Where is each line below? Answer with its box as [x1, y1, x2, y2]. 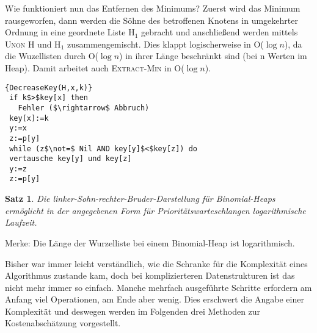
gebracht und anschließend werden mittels [141, 26, 298, 38]
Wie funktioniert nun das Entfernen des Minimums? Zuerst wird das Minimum [5, 2, 301, 14]
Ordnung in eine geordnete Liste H [5, 26, 135, 38]
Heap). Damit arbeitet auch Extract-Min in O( [5, 61, 184, 74]
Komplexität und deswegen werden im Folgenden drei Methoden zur [5, 304, 261, 317]
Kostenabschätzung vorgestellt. [5, 317, 121, 329]
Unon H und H [5, 37, 61, 50]
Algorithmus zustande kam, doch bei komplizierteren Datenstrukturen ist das [5, 269, 295, 282]
